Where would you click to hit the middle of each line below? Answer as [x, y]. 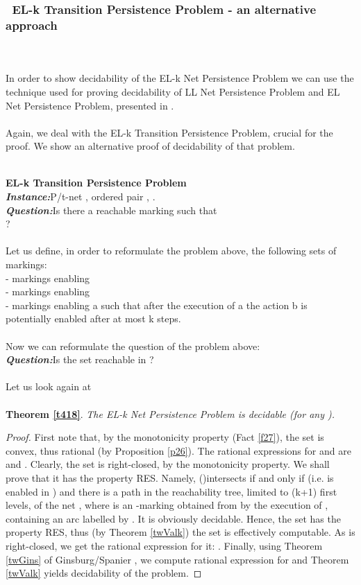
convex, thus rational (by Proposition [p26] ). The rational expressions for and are [178, 450]
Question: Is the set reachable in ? [80, 359]
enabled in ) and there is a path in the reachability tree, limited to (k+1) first [171, 491]
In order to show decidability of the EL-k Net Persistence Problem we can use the [180, 78]
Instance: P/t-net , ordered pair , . [81, 197]
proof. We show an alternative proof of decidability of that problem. [150, 146]
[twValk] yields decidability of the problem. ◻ [104, 573]
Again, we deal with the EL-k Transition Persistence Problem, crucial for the [169, 132]
